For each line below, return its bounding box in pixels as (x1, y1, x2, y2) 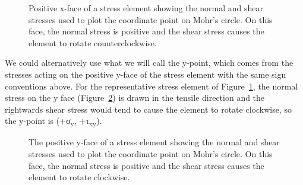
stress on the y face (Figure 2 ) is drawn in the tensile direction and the (5, 91, 265, 104)
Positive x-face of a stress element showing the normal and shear (29, 2, 264, 14)
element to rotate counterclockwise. (29, 36, 157, 49)
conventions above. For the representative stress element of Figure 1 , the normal (5, 79, 298, 92)
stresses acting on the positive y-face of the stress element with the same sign (5, 68, 286, 80)
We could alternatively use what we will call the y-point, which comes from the (5, 56, 293, 69)
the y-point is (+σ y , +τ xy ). (5, 114, 102, 129)
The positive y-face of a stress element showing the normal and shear (29, 136, 280, 148)
